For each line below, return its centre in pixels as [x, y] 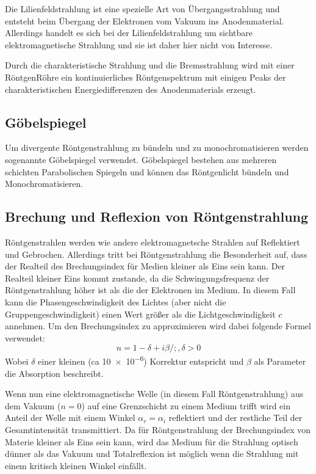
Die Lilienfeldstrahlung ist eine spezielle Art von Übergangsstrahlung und [142, 9]
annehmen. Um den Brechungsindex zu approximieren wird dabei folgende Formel [158, 326]
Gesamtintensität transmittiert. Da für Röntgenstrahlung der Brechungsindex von [158, 429]
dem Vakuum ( [33, 405]
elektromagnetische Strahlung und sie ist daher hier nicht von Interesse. [139, 44]
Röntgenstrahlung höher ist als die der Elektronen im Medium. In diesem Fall [150, 290]
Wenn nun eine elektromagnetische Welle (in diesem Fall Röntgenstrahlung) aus [154, 394]
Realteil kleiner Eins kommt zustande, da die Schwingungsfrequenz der [137, 278]
